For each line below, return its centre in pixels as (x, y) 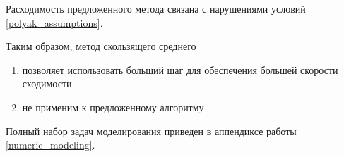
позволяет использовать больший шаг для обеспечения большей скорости (180, 69)
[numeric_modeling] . (51, 145)
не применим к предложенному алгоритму (113, 107)
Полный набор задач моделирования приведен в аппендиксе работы (151, 131)
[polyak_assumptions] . (54, 22)
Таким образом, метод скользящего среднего (101, 46)
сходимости (47, 83)
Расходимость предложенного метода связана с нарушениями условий (156, 8)
